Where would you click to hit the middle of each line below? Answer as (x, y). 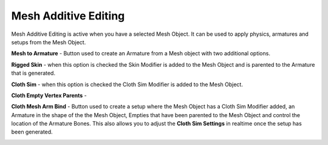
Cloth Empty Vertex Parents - (49, 95)
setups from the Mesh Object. (49, 42)
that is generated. (33, 73)
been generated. (32, 132)
